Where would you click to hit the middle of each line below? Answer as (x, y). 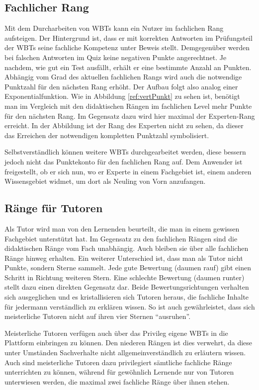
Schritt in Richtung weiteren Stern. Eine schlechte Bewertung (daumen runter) (125, 277)
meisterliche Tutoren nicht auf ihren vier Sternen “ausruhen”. (98, 316)
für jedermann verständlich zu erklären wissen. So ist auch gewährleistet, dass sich (130, 306)
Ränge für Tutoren (54, 208)
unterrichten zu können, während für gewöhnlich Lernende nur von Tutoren (119, 372)
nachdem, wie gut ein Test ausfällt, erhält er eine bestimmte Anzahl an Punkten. (128, 67)
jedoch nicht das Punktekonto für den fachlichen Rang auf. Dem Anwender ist (124, 161)
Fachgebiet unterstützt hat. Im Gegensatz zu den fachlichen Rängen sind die (121, 238)
